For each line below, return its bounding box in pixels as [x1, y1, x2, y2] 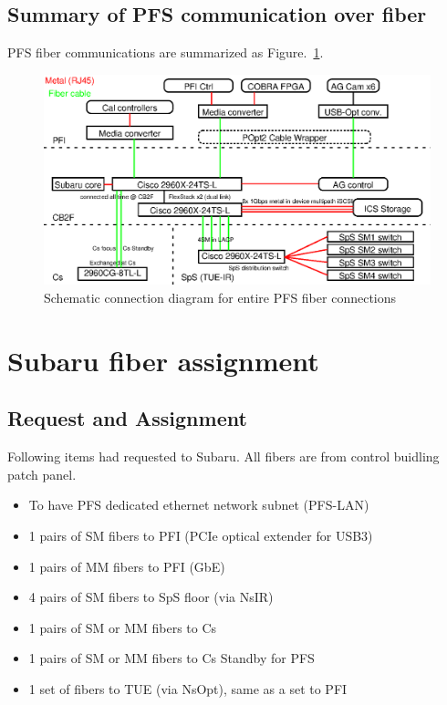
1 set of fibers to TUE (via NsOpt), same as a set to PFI [28, 679, 348, 698]
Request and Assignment [7, 404, 247, 432]
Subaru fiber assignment [7, 341, 319, 378]
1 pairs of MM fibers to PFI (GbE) [28, 556, 225, 575]
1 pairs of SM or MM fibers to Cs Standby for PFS [28, 648, 315, 668]
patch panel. [7, 464, 77, 483]
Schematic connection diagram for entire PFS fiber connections [44, 288, 397, 307]
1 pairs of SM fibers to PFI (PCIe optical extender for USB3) [28, 525, 373, 544]
